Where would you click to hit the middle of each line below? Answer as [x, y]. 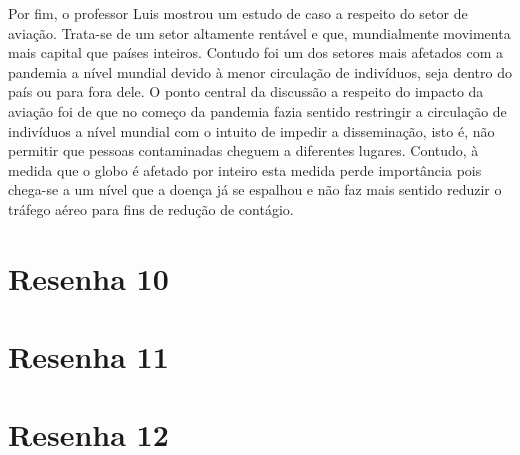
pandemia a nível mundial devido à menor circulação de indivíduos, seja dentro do [260, 71]
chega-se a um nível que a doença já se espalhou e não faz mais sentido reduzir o [255, 189]
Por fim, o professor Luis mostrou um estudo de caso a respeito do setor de [238, 13]
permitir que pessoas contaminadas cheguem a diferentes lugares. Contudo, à [243, 150]
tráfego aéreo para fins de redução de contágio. [151, 208]
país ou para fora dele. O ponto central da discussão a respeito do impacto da [246, 91]
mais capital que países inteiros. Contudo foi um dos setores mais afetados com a [255, 52]
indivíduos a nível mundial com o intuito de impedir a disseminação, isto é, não [251, 130]
